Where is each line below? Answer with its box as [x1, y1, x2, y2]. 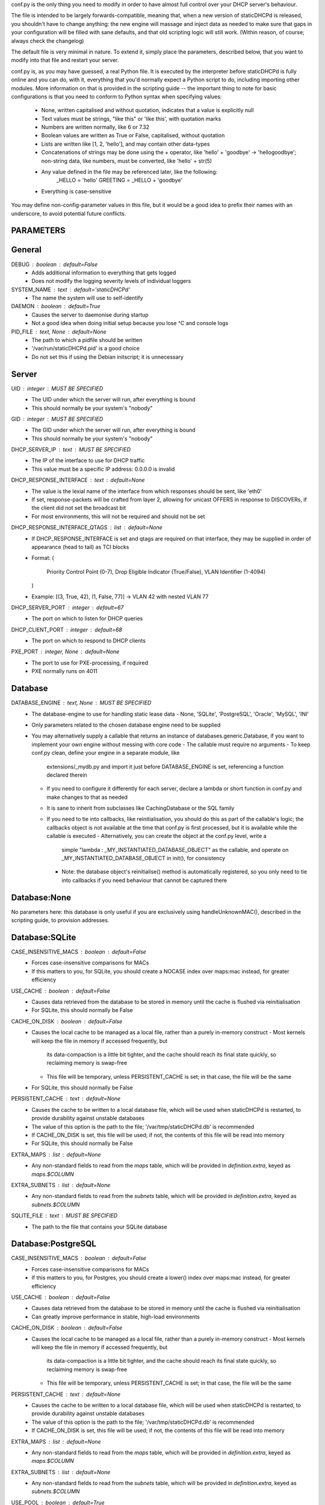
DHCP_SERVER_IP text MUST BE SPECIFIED [11, 446, 131, 453]
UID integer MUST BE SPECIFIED [11, 385, 104, 392]
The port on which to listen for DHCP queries [31, 615, 143, 622]
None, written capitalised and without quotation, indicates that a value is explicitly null [41, 107, 254, 114]
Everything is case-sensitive [41, 187, 111, 195]
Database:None [11, 892, 72, 902]
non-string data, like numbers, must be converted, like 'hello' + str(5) [41, 157, 212, 164]
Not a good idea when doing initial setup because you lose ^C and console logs [31, 320, 229, 327]
